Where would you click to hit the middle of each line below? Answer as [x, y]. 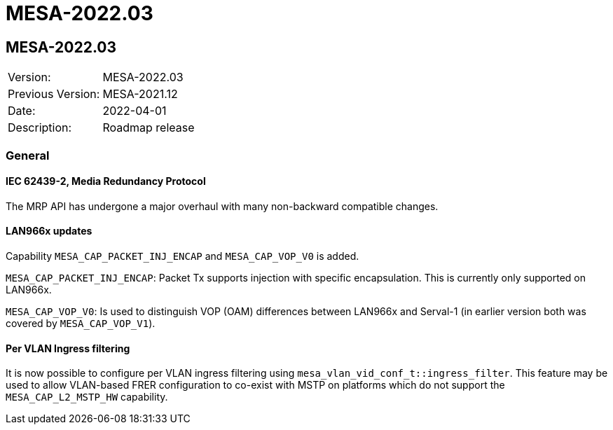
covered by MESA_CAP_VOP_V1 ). [81, 323]
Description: [40, 128]
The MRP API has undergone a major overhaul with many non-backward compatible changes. [222, 206]
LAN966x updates [49, 231]
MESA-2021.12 [140, 94]
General [28, 155]
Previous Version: [54, 94]
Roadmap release [149, 128]
